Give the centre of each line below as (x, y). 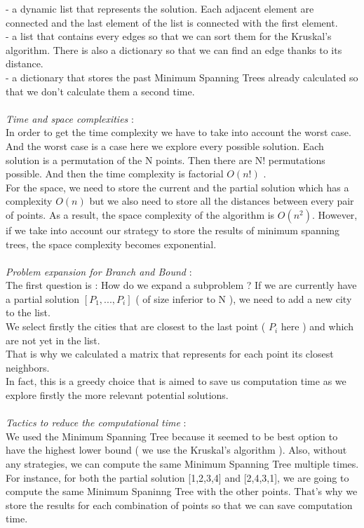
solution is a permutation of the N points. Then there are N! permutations (166, 160)
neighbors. (28, 367)
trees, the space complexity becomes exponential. (111, 244)
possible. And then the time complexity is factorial (115, 174)
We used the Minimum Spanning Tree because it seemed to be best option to (172, 436)
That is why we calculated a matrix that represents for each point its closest (170, 354)
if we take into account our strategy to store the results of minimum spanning (173, 230)
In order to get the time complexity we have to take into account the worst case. (178, 132)
